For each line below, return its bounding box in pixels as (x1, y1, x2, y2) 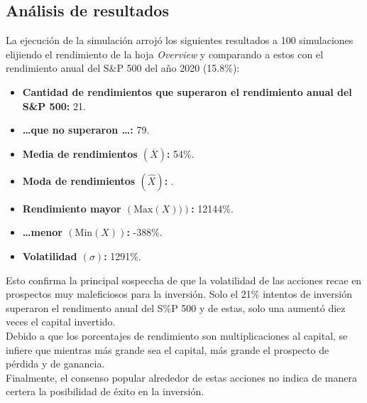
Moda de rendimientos (22, 173, 136, 188)
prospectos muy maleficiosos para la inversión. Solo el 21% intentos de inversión (6, 286, 352, 301)
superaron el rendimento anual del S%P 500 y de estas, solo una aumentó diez (6, 300, 346, 315)
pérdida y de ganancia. (6, 356, 105, 371)
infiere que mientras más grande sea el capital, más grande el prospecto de (6, 342, 329, 357)
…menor (22, 225, 62, 240)
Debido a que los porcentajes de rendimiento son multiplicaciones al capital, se (6, 328, 348, 343)
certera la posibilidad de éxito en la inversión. (6, 384, 204, 399)
